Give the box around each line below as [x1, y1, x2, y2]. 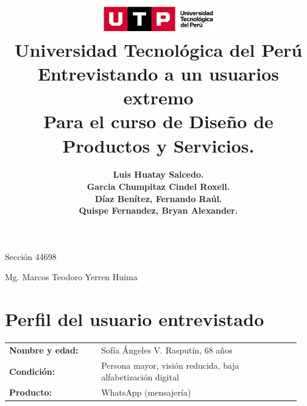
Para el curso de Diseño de [43, 109, 273, 134]
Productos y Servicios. [62, 132, 255, 158]
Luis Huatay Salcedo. [113, 168, 204, 181]
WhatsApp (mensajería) [101, 386, 191, 399]
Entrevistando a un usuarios [37, 60, 280, 85]
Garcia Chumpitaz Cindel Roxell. [86, 180, 230, 193]
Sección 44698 [5, 250, 57, 263]
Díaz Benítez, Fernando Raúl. [94, 192, 222, 205]
